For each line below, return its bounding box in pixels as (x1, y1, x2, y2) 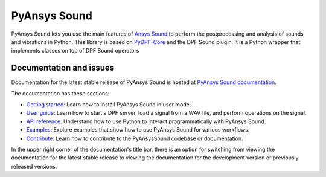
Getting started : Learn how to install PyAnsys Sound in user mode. (26, 101, 191, 108)
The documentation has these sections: (11, 89, 110, 97)
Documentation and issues (11, 63, 115, 73)
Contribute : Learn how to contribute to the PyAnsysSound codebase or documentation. (26, 135, 244, 142)
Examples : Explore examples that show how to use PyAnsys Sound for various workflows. (26, 126, 250, 134)
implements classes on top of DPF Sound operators (11, 47, 139, 54)
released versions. (11, 163, 57, 170)
